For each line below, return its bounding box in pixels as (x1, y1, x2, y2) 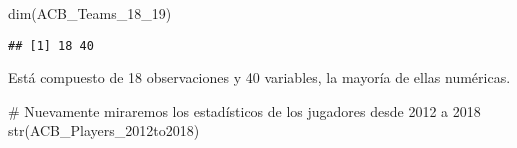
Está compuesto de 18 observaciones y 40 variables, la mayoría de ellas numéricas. (8, 67, 511, 88)
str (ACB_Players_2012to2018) (8, 120, 200, 141)
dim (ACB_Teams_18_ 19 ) (8, 3, 172, 23)
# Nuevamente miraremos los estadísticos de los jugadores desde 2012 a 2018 (8, 100, 481, 121)
